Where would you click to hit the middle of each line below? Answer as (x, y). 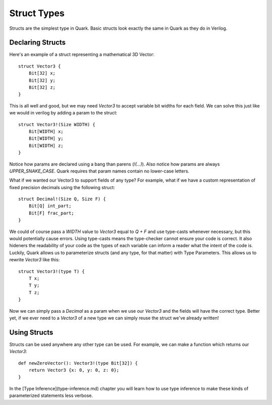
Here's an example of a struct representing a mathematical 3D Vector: (82, 54)
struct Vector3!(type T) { (52, 271)
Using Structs (31, 332)
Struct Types (37, 13)
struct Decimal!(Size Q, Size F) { (62, 199)
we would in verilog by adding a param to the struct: (63, 113)
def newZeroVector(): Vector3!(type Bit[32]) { (78, 363)
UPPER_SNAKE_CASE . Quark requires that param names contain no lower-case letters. (99, 171)
